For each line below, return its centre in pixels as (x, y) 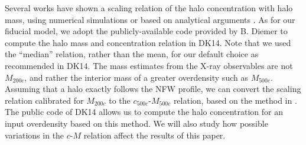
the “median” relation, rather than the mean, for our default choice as (132, 54)
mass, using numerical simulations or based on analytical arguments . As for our (150, 19)
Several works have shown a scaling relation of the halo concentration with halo (149, 8)
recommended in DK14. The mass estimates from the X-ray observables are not (149, 65)
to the (120, 100)
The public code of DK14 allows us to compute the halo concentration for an (144, 112)
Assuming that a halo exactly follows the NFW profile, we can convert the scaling (153, 89)
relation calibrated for (44, 100)
